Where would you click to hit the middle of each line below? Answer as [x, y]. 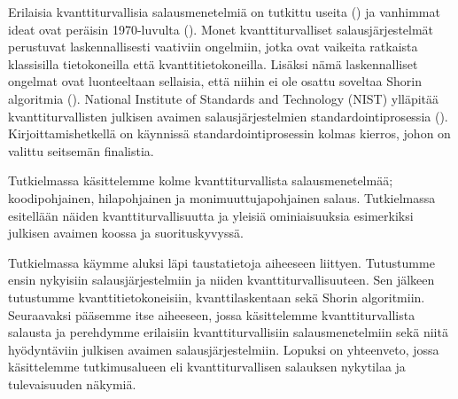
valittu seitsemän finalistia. [81, 150]
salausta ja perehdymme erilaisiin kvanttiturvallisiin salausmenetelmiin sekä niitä [228, 332]
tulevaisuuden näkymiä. [72, 383]
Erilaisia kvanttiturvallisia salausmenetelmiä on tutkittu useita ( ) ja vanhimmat [224, 12]
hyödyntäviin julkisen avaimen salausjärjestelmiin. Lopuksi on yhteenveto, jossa [224, 349]
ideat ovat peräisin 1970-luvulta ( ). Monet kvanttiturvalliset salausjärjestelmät [221, 29]
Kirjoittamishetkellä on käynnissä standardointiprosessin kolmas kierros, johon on [229, 133]
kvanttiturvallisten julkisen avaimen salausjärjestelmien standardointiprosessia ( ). [228, 116]
